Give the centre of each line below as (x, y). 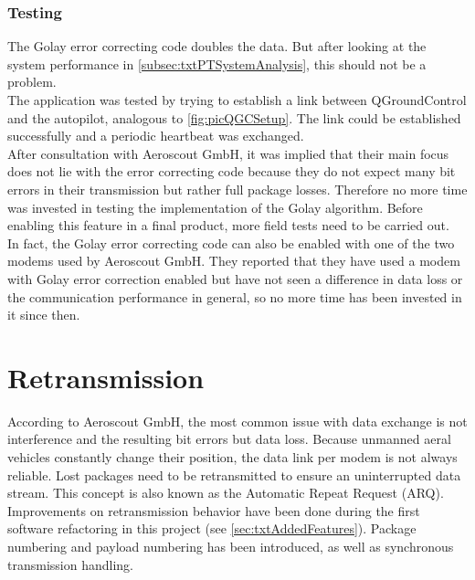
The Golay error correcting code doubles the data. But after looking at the (217, 46)
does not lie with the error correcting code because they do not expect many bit (232, 171)
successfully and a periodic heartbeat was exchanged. (156, 136)
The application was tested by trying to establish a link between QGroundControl (237, 100)
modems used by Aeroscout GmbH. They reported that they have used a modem (234, 261)
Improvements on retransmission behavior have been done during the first (214, 510)
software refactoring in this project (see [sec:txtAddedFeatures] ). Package (212, 528)
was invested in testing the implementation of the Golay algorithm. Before (215, 207)
